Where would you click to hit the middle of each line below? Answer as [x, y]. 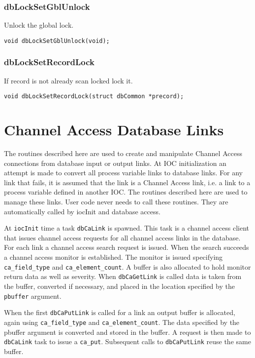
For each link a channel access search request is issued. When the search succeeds [127, 247]
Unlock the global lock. [39, 25]
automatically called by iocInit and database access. [82, 211]
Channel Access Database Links [114, 130]
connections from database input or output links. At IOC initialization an [115, 163]
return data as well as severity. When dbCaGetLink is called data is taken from [123, 276]
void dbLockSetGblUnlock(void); [57, 41]
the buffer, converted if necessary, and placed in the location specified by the [119, 286]
